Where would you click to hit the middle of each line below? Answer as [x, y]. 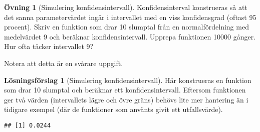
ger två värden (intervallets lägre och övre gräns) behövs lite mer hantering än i [126, 99]
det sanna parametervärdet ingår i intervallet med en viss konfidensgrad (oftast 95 [130, 17]
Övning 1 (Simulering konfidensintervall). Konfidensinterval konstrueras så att [126, 7]
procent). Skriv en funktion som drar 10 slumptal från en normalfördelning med [126, 27]
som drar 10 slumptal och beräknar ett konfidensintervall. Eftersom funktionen [125, 90]
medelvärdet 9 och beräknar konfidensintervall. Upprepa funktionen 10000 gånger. [130, 36]
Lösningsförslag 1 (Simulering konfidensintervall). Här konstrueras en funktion [128, 80]
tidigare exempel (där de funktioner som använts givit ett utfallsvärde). [113, 109]
